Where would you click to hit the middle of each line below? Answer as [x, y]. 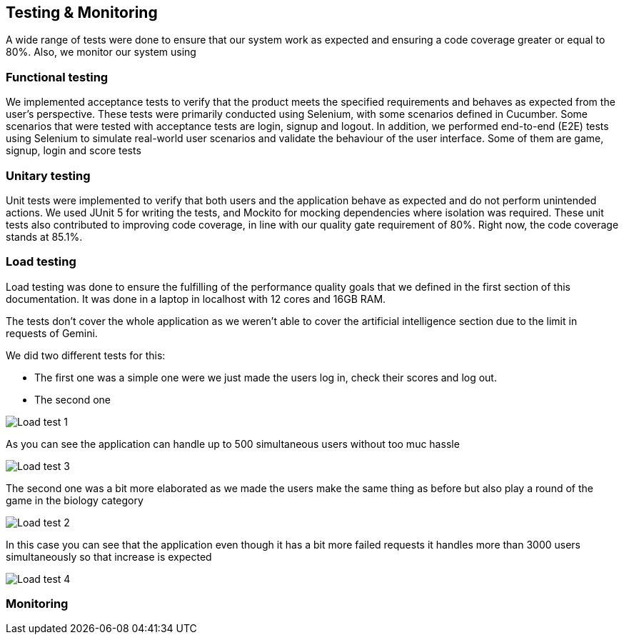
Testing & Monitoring [82, 12]
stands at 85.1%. [44, 236]
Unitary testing [48, 175]
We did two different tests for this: [86, 355]
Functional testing [57, 77]
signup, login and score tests [74, 151]
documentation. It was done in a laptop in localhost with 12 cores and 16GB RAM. [196, 299]
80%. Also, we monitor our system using [101, 52]
